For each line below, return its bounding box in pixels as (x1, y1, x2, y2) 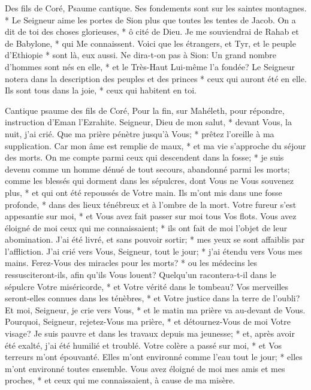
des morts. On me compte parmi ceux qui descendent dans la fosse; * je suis (5, 151, 284, 164)
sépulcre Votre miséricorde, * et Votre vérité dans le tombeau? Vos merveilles (5, 280, 289, 292)
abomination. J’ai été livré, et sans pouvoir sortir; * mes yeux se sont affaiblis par (5, 233, 305, 246)
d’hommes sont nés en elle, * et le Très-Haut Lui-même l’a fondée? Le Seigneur (5, 60, 295, 72)
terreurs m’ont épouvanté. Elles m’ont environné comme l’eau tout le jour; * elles (5, 350, 303, 363)
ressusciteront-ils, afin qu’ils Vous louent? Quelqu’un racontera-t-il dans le (5, 268, 276, 281)
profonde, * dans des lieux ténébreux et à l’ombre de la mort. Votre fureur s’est (5, 198, 297, 210)
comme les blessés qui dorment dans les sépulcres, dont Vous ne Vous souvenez (5, 174, 294, 187)
